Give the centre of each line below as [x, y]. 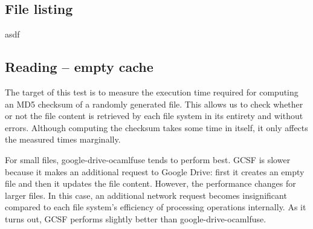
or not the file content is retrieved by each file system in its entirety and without [154, 116]
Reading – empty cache [79, 67]
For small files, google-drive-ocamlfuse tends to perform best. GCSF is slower [148, 159]
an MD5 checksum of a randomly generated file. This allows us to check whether [154, 104]
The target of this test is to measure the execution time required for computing [152, 92]
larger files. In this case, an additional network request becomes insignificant [146, 195]
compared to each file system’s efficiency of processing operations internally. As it [156, 207]
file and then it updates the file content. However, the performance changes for [150, 183]
